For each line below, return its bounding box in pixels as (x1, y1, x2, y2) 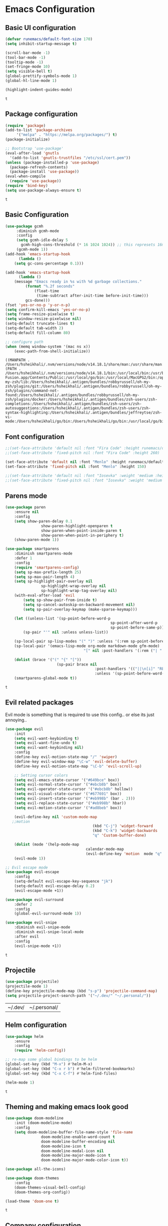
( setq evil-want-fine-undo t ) (14, 740, 77, 745)
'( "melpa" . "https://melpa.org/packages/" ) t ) (16, 132, 117, 137)
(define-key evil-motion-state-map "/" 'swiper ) (14, 754, 117, 759)
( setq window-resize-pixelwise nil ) (5, 316, 81, 321)
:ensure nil (14, 509, 39, 514)
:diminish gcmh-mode (16, 228, 59, 233)
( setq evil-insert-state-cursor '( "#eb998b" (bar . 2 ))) (14, 796, 135, 801)
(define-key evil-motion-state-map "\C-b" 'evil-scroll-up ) (14, 763, 142, 768)
